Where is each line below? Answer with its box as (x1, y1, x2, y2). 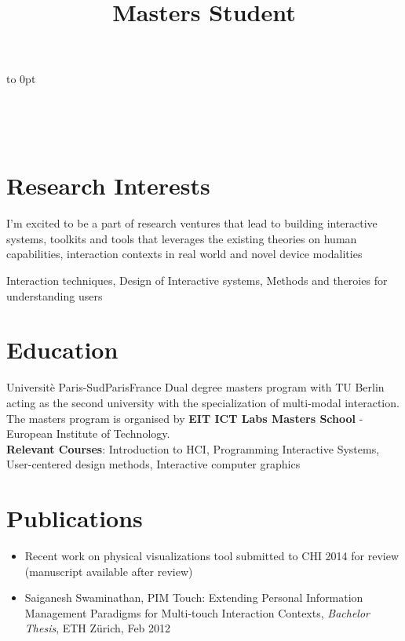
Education (6, 333, 119, 366)
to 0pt (6, 71, 36, 87)
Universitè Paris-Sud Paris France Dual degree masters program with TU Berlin (6, 379, 385, 395)
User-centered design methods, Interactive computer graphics (6, 456, 301, 472)
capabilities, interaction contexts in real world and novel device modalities (6, 246, 363, 262)
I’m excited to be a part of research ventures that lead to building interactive (6, 215, 378, 231)
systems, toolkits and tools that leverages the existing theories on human (6, 230, 357, 246)
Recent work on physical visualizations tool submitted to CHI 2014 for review (24, 548, 400, 564)
